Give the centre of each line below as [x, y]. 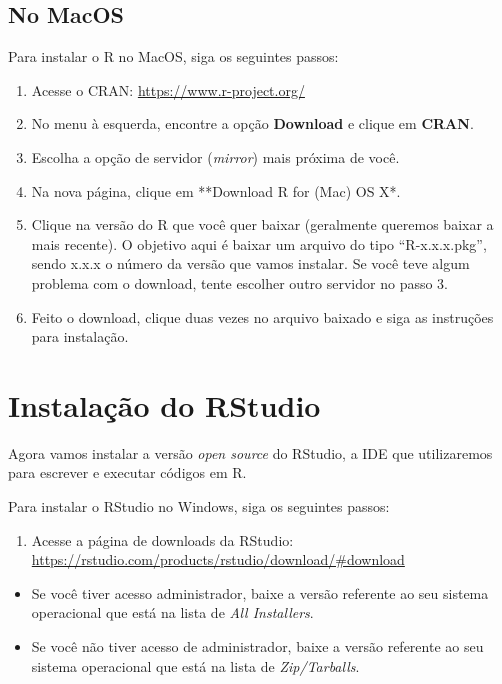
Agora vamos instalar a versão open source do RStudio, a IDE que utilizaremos [250, 452]
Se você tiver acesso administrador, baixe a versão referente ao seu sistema [260, 592]
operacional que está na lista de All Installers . [172, 612]
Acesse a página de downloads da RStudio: [162, 539]
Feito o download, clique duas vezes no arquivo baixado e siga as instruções [262, 316]
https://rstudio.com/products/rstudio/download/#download [218, 559]
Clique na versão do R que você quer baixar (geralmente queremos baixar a [262, 224]
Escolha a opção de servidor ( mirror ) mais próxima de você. [215, 156]
